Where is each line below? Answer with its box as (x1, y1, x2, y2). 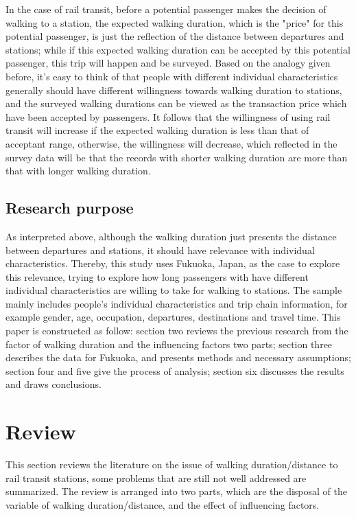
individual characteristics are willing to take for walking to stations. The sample (5, 283, 342, 297)
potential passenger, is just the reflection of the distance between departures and (5, 29, 344, 43)
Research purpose (5, 197, 134, 218)
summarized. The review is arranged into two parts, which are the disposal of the (5, 484, 347, 498)
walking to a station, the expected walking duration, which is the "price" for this (5, 15, 344, 30)
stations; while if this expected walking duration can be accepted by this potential (5, 42, 351, 56)
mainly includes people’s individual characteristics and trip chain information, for (5, 296, 348, 310)
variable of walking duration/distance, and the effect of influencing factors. (5, 497, 320, 512)
